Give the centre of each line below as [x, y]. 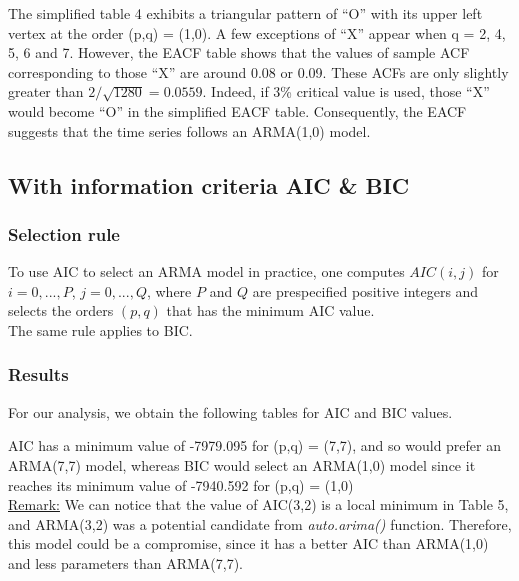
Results [38, 374]
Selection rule [64, 233]
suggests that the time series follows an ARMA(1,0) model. [189, 130]
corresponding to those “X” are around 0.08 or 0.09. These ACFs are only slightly [258, 71]
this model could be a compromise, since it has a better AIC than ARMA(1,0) [248, 543]
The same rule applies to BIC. [100, 329]
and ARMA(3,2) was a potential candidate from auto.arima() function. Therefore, [260, 523]
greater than [46, 91]
